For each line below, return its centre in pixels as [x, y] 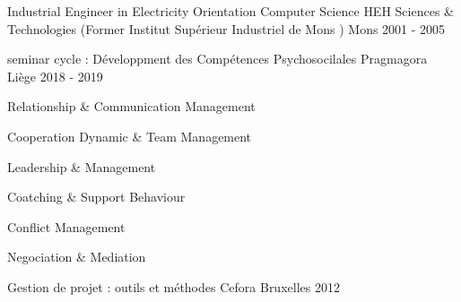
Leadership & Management [82, 166]
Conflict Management [66, 226]
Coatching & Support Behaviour [96, 197]
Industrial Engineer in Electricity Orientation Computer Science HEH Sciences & [230, 11]
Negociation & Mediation [77, 257]
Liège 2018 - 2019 [55, 76]
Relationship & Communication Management [131, 106]
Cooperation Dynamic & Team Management [130, 136]
